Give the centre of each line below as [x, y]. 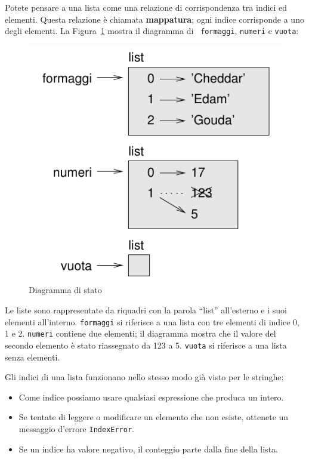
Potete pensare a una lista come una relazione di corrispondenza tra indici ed [146, 7]
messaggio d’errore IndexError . [76, 429]
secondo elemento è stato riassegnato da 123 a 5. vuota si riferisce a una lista [146, 345]
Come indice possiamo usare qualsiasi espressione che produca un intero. [151, 397]
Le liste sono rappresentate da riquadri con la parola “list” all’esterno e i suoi [146, 310]
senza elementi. [33, 357]
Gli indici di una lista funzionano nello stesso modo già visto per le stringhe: [144, 377]
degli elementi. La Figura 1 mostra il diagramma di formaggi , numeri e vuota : [152, 31]
